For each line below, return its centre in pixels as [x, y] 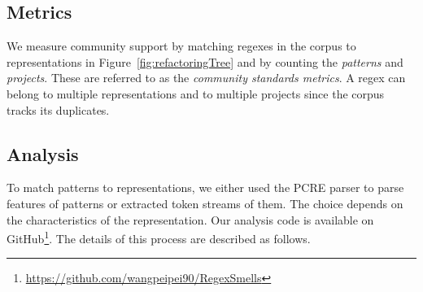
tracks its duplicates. [58, 109]
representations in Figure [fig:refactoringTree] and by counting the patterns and [205, 61]
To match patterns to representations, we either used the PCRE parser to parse [205, 187]
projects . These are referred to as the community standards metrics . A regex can [206, 78]
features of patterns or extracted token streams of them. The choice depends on [205, 203]
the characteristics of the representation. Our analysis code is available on [190, 219]
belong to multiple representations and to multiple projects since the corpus [196, 93]
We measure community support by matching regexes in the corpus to [181, 46]
